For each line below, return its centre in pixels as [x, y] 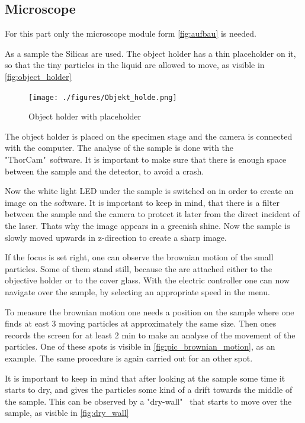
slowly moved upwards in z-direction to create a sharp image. [116, 237]
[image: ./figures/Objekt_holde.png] [103, 97]
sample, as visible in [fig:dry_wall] [67, 413]
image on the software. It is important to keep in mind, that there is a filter [142, 202]
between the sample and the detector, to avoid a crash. [105, 171]
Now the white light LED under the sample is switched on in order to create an [149, 191]
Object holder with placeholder [85, 116]
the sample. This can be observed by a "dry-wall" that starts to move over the [148, 401]
